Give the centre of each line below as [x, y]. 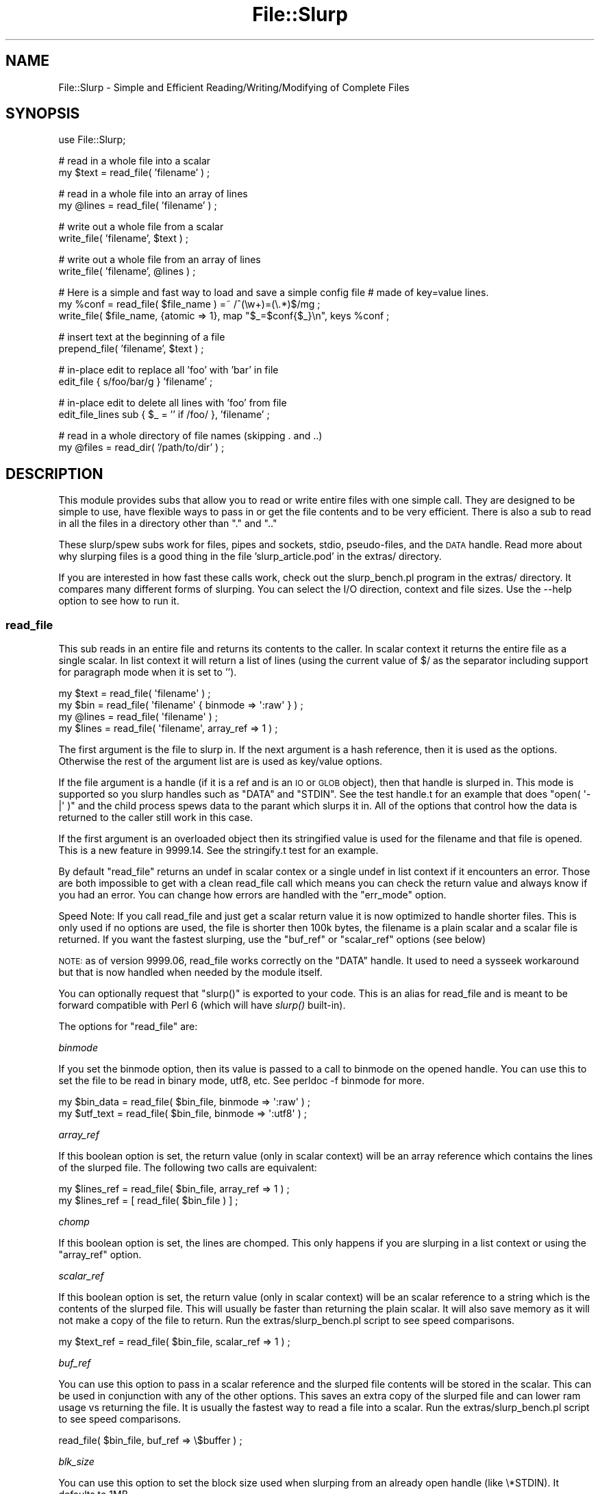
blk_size [76, 1462]
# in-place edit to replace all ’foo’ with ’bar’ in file [168, 370]
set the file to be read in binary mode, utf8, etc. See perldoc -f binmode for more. [241, 1081]
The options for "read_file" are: [128, 1027]
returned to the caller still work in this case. [156, 818]
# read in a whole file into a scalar [135, 161]
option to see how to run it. [119, 601]
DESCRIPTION [54, 474]
